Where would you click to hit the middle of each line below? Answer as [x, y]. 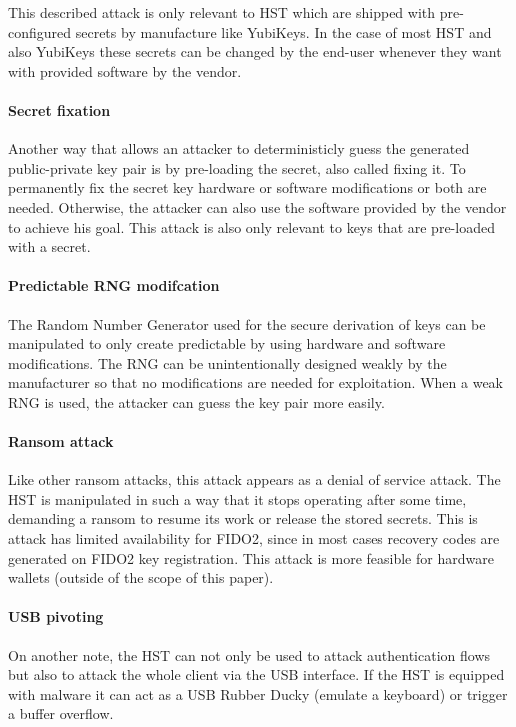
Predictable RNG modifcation [114, 285]
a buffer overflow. [61, 713]
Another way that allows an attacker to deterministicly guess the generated [239, 148]
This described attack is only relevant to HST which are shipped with [222, 12]
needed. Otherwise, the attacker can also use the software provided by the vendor [257, 206]
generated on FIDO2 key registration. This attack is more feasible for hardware [251, 557]
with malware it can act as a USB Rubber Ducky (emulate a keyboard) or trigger [258, 693]
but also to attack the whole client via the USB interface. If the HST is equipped [256, 674]
